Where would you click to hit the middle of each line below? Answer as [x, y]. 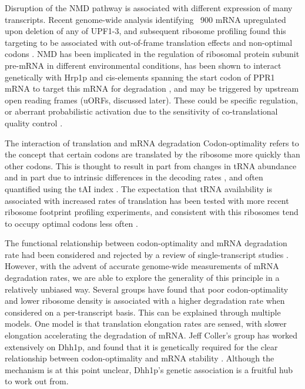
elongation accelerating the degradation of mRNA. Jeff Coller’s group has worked [151, 335]
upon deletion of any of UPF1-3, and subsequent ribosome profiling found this [145, 31]
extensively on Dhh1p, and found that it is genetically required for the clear [141, 346]
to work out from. [37, 381]
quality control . [34, 123]
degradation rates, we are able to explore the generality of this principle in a [142, 278]
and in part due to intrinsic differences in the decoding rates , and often [134, 177]
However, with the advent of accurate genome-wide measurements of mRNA [142, 266]
